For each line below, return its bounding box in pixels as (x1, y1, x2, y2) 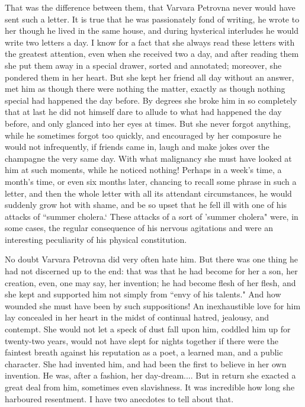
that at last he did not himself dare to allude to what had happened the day (5, 105, 282, 118)
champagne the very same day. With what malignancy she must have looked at (5, 152, 292, 164)
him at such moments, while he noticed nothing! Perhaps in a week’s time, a (5, 164, 282, 176)
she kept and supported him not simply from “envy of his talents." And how (5, 288, 281, 300)
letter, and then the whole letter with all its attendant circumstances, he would (5, 187, 292, 199)
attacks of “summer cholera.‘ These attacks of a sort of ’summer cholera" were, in (5, 210, 298, 222)
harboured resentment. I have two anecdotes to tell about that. (5, 392, 234, 405)
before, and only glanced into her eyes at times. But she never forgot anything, (5, 117, 291, 129)
